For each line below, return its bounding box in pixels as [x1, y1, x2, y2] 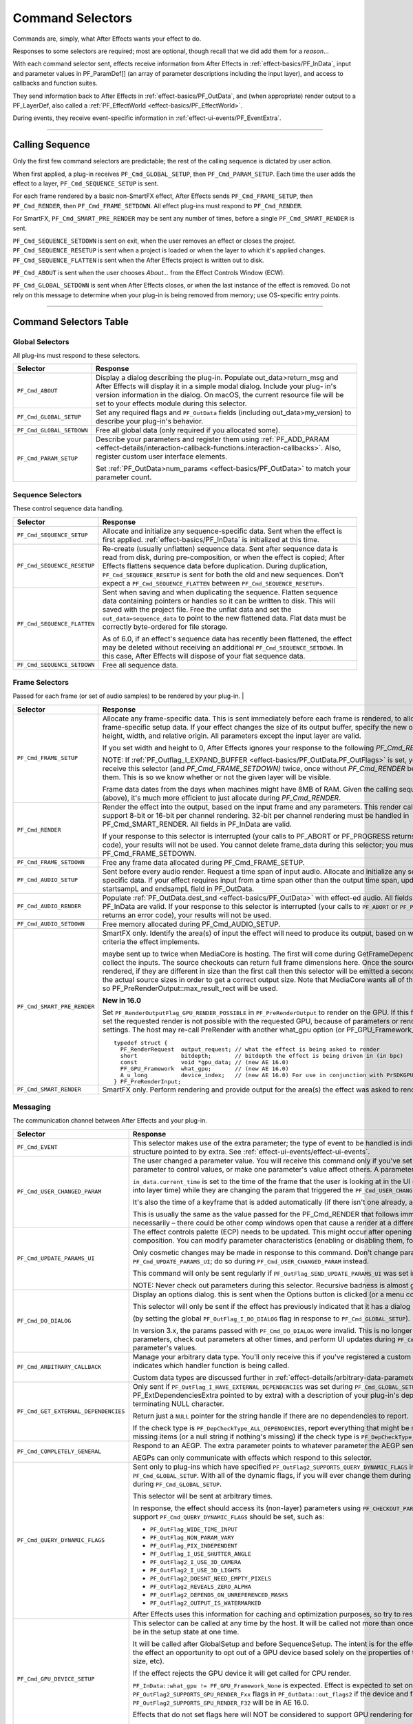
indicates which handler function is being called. [132, 1361, 290, 1370]
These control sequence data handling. [12, 504, 124, 513]
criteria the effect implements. [102, 936, 200, 946]
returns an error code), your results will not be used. [102, 910, 272, 920]
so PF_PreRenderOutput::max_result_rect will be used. [102, 983, 278, 993]
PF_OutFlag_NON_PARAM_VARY [149, 1534, 235, 1541]
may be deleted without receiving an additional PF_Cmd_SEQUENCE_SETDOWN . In [102, 642, 343, 652]
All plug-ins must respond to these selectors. [12, 352, 140, 360]
